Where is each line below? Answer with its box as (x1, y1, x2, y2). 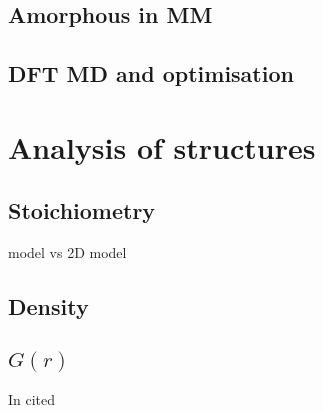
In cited (8, 389, 56, 410)
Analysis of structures (8, 126, 316, 167)
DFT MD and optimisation (8, 58, 294, 89)
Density (8, 291, 89, 322)
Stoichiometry (8, 195, 156, 226)
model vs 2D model (8, 242, 127, 263)
